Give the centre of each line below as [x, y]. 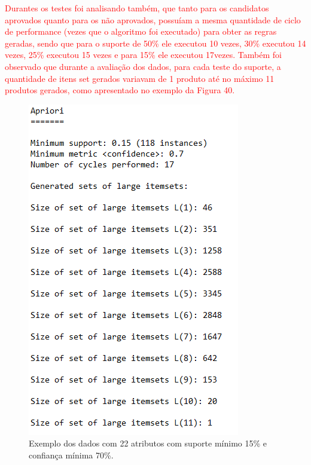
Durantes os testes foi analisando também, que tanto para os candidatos [137, 8]
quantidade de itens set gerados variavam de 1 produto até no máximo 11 [140, 78]
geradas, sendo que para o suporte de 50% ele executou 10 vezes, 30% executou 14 [155, 43]
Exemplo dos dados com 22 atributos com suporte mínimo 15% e [148, 443]
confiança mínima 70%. [71, 455]
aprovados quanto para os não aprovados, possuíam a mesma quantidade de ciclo [153, 19]
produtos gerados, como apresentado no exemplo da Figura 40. [120, 90]
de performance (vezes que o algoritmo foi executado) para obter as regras [141, 31]
